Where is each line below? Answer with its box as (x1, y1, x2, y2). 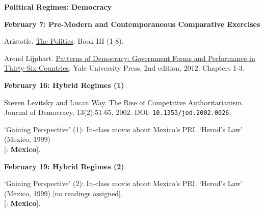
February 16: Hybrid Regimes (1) (4, 79, 124, 90)
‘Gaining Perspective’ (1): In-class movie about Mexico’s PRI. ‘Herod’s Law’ (4, 124, 243, 134)
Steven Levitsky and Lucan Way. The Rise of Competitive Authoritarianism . (4, 97, 244, 107)
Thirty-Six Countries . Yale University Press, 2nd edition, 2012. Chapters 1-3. (4, 63, 245, 73)
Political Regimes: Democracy (4, 2, 112, 12)
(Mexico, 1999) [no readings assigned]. (4, 188, 123, 198)
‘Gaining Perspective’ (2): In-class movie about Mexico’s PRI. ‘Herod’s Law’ (4, 178, 243, 189)
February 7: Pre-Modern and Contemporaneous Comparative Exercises (4, 18, 260, 29)
